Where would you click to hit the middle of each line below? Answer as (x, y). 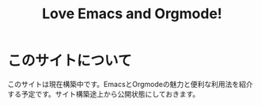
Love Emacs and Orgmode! (132, 14)
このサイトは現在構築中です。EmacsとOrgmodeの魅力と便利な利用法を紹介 (130, 84)
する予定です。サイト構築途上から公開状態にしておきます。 (104, 94)
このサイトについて (70, 61)
